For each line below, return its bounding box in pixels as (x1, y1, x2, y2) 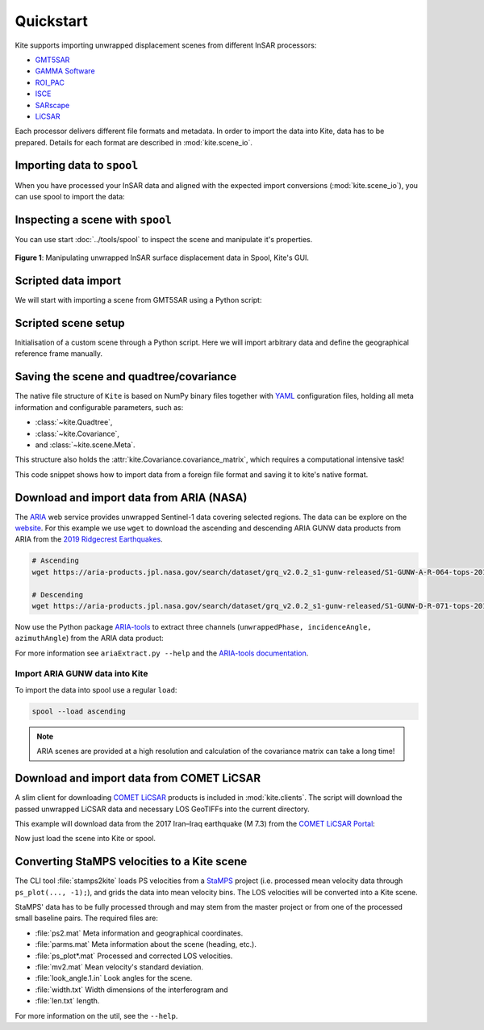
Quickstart (15, 12, 89, 30)
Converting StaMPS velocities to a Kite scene (15, 855, 248, 869)
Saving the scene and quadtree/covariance (15, 370, 237, 383)
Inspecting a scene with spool (15, 212, 173, 226)
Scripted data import (15, 274, 121, 288)
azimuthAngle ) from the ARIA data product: (15, 634, 165, 643)
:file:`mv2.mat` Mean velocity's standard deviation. (35, 961, 203, 972)
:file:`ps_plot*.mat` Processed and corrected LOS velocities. (35, 951, 233, 961)
